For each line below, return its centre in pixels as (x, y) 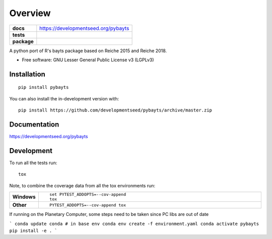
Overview (30, 13)
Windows (24, 197)
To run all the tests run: (33, 163)
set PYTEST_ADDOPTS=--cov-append (88, 195)
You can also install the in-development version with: (64, 98)
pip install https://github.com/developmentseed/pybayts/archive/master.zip (115, 110)
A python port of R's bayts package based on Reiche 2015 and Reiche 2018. (88, 51)
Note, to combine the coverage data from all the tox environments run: (82, 185)
